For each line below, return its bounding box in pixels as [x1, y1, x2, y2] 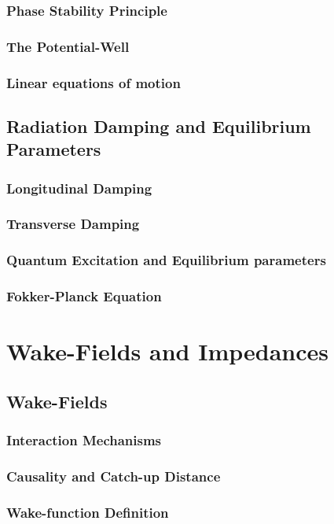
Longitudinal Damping [6, 178, 152, 197]
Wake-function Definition [6, 502, 169, 522]
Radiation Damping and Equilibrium [6, 113, 311, 138]
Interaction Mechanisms [6, 430, 162, 450]
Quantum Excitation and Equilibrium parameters [6, 250, 326, 270]
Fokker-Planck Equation [6, 286, 162, 306]
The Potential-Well [6, 36, 130, 56]
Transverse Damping [6, 214, 140, 234]
